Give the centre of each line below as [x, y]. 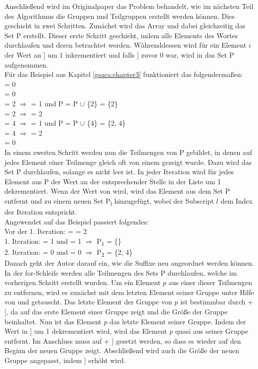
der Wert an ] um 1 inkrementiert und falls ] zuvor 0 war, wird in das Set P [119, 54]
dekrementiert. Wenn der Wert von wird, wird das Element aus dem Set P [117, 191]
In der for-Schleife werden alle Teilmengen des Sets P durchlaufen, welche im [121, 272]
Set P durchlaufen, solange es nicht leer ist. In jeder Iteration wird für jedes [119, 172]
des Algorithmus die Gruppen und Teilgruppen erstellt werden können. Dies [120, 16]
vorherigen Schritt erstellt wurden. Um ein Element [83, 282]
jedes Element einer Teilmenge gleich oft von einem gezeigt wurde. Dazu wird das [128, 162]
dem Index [236, 200]
